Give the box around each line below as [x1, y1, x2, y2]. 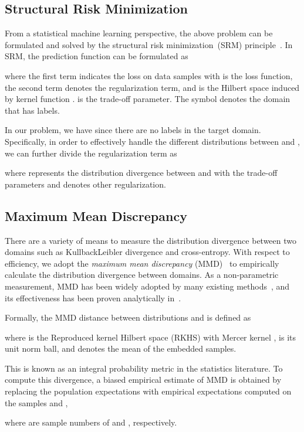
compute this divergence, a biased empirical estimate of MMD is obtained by [5, 373, 282, 386]
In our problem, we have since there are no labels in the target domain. [5, 124, 261, 136]
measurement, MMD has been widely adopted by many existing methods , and [5, 280, 290, 292]
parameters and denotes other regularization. [5, 178, 166, 190]
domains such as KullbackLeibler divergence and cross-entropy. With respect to [5, 246, 290, 258]
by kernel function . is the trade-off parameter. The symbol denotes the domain [5, 93, 291, 105]
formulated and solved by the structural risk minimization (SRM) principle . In [5, 38, 293, 50]
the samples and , [5, 396, 68, 409]
